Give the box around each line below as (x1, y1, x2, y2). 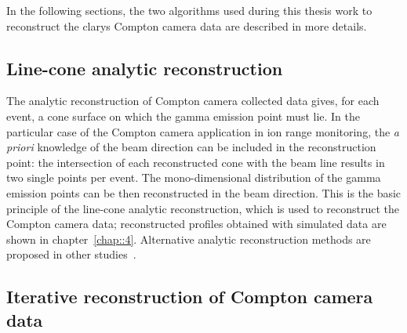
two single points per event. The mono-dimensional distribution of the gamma (6, 169, 381, 186)
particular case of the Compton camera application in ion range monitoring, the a (6, 123, 399, 139)
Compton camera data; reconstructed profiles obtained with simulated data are (6, 215, 387, 232)
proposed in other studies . (6, 246, 136, 262)
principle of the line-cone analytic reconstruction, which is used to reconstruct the (6, 200, 400, 216)
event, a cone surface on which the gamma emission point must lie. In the (6, 107, 361, 124)
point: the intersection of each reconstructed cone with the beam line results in (6, 154, 385, 170)
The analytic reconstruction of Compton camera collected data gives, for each (6, 92, 380, 109)
